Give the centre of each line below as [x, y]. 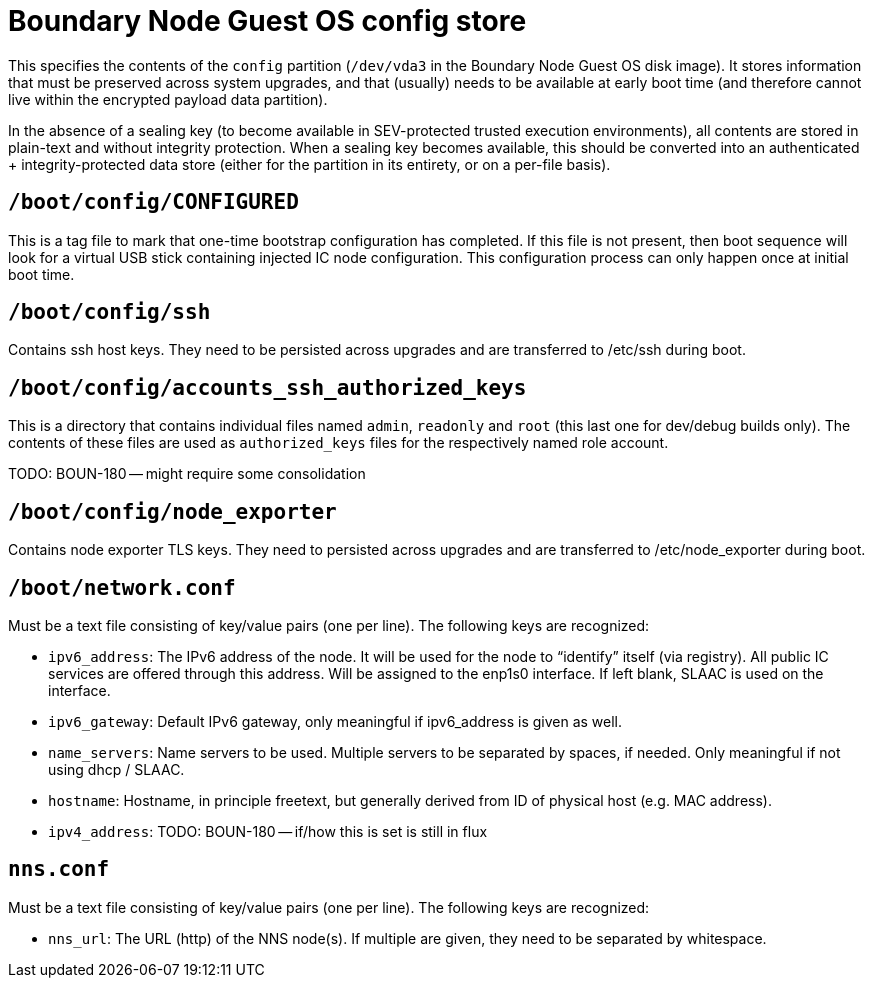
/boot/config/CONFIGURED [153, 202]
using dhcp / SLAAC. [116, 769]
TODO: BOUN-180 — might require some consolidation [187, 474]
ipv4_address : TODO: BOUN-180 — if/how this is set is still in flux [268, 831]
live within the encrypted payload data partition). [168, 99]
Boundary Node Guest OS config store [267, 21]
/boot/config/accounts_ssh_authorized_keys [267, 387]
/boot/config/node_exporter [172, 511]
